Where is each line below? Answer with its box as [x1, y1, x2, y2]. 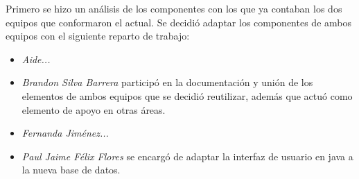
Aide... [21, 51, 51, 66]
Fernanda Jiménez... [21, 126, 109, 140]
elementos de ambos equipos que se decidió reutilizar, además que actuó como [21, 88, 353, 103]
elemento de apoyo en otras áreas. [21, 102, 166, 117]
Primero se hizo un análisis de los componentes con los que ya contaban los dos [6, 1, 342, 15]
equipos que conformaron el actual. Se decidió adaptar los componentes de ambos [6, 15, 351, 29]
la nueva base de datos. [21, 162, 121, 177]
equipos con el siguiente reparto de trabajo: [6, 28, 190, 43]
